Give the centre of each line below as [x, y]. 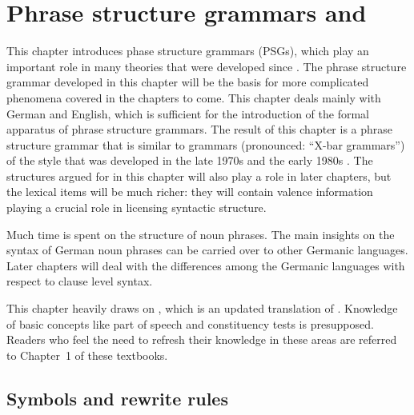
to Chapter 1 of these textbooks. [87, 355]
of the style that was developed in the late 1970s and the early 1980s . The [190, 160]
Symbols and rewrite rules [117, 398]
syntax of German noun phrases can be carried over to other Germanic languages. [207, 250]
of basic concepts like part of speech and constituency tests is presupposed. [190, 323]
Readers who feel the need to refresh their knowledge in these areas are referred [202, 339]
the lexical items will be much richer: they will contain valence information [190, 192]
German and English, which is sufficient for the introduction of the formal [188, 113]
